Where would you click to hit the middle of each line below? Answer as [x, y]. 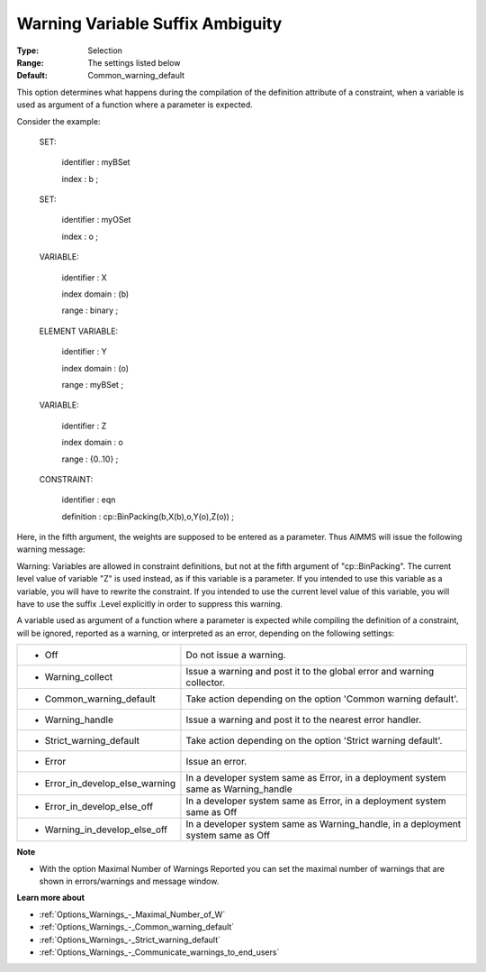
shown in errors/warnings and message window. [129, 881]
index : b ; [80, 179]
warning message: [51, 549]
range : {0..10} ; [90, 459]
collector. [205, 683]
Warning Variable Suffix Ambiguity [149, 23]
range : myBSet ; [93, 384]
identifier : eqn [89, 500]
